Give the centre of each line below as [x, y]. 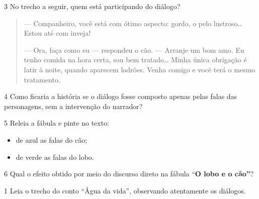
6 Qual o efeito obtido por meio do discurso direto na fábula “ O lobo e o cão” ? [129, 174]
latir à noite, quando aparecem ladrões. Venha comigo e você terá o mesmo [140, 69]
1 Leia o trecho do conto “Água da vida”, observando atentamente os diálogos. [125, 190]
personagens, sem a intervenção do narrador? [73, 106]
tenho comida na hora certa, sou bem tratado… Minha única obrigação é [135, 60]
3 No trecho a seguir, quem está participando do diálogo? [92, 6]
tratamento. [42, 79]
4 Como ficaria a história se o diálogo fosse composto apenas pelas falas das [121, 96]
